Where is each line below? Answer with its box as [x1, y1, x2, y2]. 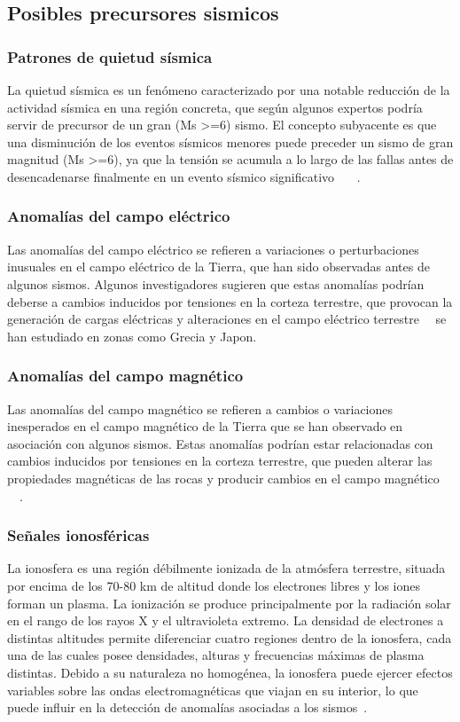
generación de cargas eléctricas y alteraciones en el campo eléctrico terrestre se [7, 310, 447, 328]
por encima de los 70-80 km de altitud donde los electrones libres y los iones [7, 576, 421, 594]
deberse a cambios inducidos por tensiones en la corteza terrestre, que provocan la [7, 292, 453, 310]
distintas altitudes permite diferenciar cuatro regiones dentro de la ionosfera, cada [7, 628, 452, 647]
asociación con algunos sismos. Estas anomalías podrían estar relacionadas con [7, 434, 433, 452]
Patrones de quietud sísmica [7, 45, 213, 67]
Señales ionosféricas [7, 524, 150, 546]
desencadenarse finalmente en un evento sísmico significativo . [7, 167, 361, 185]
